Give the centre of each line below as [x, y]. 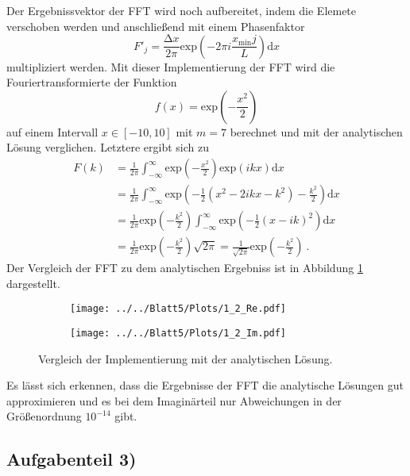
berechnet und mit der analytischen [316, 131]
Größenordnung [44, 416]
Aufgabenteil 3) [72, 459]
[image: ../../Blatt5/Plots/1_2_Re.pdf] [178, 309]
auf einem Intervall [52, 131]
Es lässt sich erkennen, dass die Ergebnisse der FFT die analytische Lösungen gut [205, 385]
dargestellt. [33, 283]
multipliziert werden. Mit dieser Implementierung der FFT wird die [171, 66]
